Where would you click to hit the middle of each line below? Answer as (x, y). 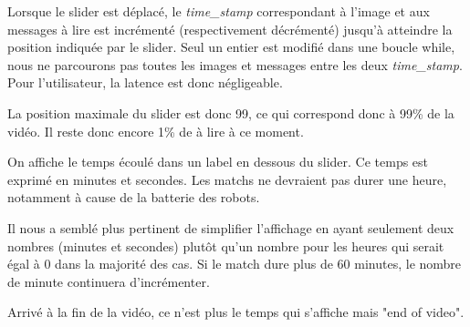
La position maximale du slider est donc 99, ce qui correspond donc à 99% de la (231, 112)
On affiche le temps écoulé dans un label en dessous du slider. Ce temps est (218, 162)
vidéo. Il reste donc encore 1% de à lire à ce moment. (156, 131)
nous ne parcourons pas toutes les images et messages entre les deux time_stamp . (235, 64)
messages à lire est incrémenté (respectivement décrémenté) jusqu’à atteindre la (230, 29)
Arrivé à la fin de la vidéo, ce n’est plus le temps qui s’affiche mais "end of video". (236, 312)
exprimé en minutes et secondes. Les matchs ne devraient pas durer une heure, (227, 179)
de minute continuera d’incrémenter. (109, 281)
